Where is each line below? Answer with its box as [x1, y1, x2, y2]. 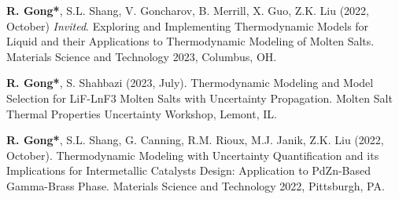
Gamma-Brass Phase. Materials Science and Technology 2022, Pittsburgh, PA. [6, 177, 385, 194]
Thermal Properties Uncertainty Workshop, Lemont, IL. [6, 105, 277, 121]
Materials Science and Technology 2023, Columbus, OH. [6, 48, 277, 64]
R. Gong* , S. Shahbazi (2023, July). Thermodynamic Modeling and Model [6, 74, 374, 91]
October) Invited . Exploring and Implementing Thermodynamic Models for [6, 17, 369, 34]
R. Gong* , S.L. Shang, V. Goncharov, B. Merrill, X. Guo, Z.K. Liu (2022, [6, 2, 370, 18]
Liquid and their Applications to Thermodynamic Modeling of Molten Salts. [6, 33, 375, 49]
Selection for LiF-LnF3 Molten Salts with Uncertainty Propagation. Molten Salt [6, 89, 393, 106]
